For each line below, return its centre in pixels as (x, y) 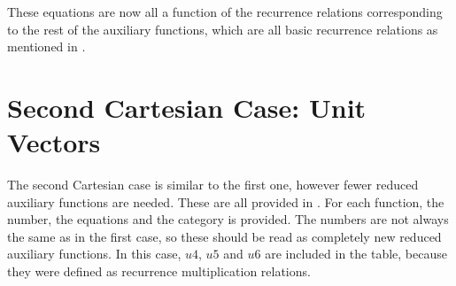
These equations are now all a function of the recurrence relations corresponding (225, 12)
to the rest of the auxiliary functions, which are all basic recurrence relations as (223, 29)
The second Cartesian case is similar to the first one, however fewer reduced (213, 185)
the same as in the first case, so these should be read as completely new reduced (224, 236)
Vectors (54, 142)
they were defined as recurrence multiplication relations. (159, 271)
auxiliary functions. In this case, (94, 254)
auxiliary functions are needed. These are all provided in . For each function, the (226, 201)
